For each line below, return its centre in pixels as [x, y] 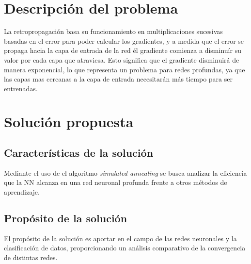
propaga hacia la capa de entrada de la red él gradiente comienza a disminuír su [123, 50]
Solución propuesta [69, 122]
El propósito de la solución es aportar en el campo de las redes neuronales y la [120, 238]
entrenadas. [21, 88]
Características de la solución [79, 153]
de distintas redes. [31, 257]
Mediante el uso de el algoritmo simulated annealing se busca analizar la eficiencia [125, 173]
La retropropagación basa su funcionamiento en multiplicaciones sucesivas [113, 31]
